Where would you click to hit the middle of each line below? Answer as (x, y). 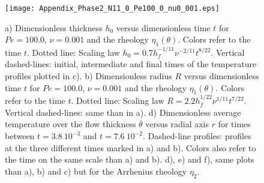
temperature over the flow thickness (70, 124)
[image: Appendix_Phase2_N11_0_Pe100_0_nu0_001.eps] (112, 8)
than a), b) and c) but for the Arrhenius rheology (96, 171)
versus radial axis (177, 124)
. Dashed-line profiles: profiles (197, 136)
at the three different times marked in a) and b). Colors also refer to (130, 147)
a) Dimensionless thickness (54, 27)
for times (234, 124)
